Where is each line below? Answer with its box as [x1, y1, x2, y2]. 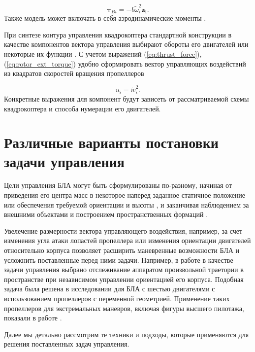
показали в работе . [4, 313, 62, 323]
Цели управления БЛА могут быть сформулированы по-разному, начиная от [4, 180, 232, 190]
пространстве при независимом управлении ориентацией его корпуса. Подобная [4, 274, 244, 284]
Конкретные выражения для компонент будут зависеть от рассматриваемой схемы [4, 93, 249, 104]
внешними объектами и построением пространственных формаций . [4, 209, 208, 219]
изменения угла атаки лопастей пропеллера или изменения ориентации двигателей [4, 235, 251, 246]
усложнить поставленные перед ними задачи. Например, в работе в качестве [4, 254, 233, 265]
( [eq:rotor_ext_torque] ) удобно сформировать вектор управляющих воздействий [4, 58, 246, 69]
